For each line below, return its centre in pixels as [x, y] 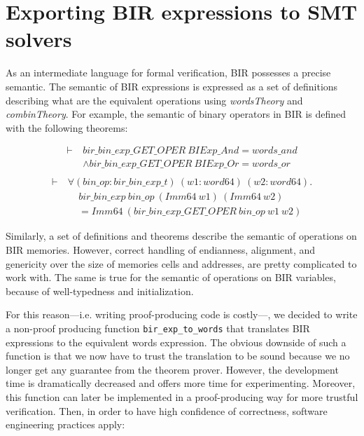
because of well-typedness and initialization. [100, 291]
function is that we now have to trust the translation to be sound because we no [178, 356]
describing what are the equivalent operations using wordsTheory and [154, 100]
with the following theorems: [67, 127]
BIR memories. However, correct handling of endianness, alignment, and [161, 250]
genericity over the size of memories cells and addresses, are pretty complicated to [181, 263]
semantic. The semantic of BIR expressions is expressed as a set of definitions [172, 86]
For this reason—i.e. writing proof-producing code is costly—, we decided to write [182, 314]
